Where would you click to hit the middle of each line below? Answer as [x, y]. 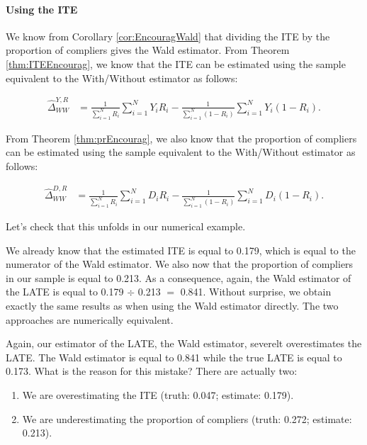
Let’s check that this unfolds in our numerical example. [126, 226]
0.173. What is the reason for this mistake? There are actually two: [152, 371]
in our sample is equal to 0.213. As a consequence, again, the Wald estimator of [179, 277]
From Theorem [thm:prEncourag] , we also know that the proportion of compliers [181, 138]
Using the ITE [42, 9]
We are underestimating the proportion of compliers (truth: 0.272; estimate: [187, 418]
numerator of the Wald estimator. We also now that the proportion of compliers [180, 264]
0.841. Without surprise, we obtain [256, 292]
